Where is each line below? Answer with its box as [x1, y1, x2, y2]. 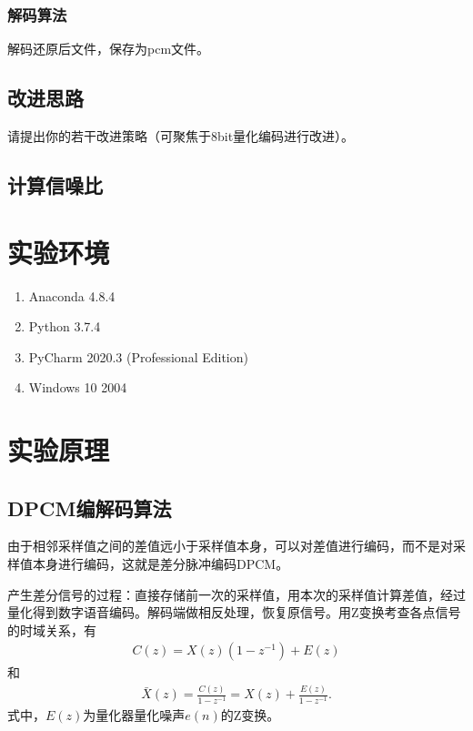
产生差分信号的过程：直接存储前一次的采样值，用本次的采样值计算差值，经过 [7, 584, 466, 604]
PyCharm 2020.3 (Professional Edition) [28, 347, 248, 366]
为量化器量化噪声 [83, 705, 186, 724]
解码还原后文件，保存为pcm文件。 [7, 39, 210, 58]
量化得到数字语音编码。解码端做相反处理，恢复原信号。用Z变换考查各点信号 [7, 603, 461, 622]
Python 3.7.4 [28, 317, 101, 336]
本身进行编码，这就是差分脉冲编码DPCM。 [32, 554, 289, 574]
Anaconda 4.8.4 [28, 286, 116, 305]
